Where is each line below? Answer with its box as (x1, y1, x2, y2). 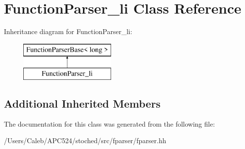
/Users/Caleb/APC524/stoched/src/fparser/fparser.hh (4, 135, 166, 145)
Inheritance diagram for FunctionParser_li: (4, 26, 132, 37)
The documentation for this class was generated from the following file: (4, 119, 215, 129)
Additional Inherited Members (4, 96, 161, 111)
